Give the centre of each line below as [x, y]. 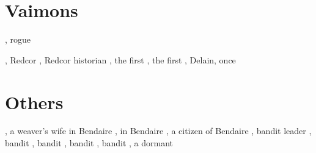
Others [34, 101]
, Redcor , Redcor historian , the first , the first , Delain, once [120, 59]
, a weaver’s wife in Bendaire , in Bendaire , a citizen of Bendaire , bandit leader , [158, 131]
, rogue [18, 39]
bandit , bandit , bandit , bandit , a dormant [89, 143]
